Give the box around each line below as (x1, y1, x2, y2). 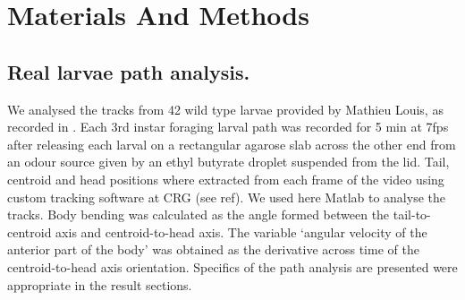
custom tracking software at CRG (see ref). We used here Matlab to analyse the (7, 187, 445, 206)
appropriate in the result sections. (7, 275, 192, 294)
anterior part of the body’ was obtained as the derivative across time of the (7, 240, 419, 259)
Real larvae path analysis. (7, 57, 250, 85)
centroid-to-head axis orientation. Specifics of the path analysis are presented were (7, 257, 458, 276)
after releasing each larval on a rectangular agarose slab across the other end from (7, 134, 456, 153)
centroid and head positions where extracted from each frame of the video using (7, 169, 444, 188)
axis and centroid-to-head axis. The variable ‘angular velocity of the (55, 222, 427, 241)
